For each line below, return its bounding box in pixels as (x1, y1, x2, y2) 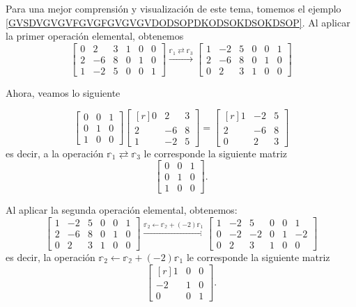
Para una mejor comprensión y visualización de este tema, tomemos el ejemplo (6, 1, 341, 15)
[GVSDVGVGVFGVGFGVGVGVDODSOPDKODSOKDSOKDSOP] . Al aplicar (6, 15, 350, 29)
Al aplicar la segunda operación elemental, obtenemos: (6, 203, 238, 217)
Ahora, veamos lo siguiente (6, 85, 121, 100)
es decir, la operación (6, 249, 95, 264)
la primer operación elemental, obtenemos (6, 29, 184, 43)
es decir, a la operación (6, 145, 104, 160)
